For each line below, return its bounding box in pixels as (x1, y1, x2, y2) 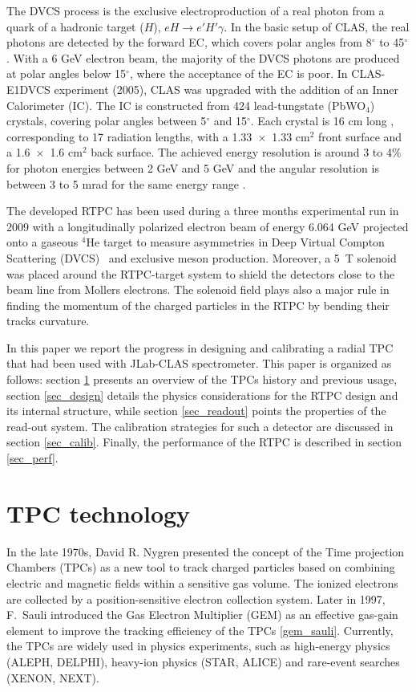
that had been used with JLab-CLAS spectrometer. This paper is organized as (6, 355, 392, 372)
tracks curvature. (6, 312, 90, 329)
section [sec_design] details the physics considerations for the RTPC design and (6, 386, 398, 403)
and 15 (213, 112, 247, 129)
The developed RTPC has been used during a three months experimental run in (6, 202, 399, 219)
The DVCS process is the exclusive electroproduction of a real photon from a (6, 2, 385, 18)
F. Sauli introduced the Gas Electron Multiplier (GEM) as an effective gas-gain (6, 606, 398, 623)
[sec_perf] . (6, 450, 59, 466)
